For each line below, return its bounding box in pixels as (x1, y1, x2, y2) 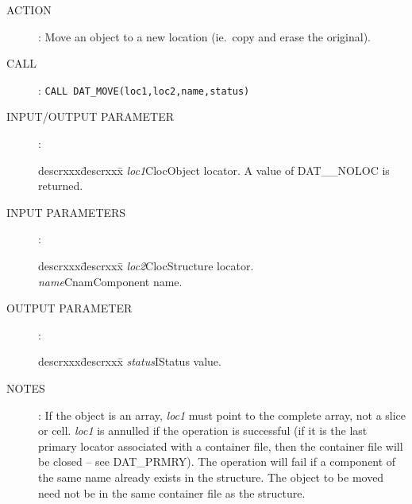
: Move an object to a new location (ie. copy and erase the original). (38, 28, 371, 45)
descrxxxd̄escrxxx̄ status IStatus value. (38, 353, 221, 370)
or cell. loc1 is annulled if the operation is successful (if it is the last (38, 422, 368, 439)
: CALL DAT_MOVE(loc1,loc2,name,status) (38, 81, 250, 98)
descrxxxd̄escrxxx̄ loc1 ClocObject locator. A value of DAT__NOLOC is (38, 161, 390, 178)
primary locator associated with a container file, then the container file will (38, 437, 403, 454)
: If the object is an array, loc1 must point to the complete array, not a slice (38, 406, 406, 423)
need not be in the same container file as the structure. (38, 484, 306, 501)
